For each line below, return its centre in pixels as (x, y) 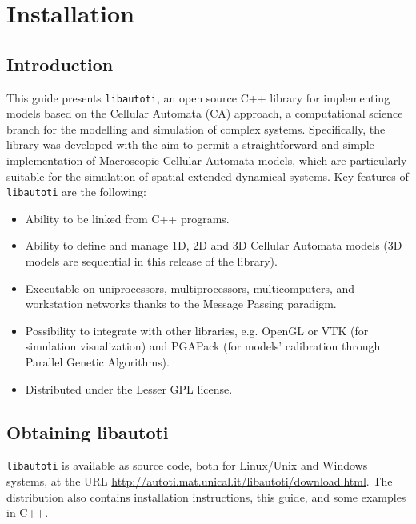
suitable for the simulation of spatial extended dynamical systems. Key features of (208, 176)
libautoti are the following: (76, 192)
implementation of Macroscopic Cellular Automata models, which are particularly (207, 160)
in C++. (28, 512)
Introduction (60, 64)
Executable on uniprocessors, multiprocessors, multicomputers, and (190, 288)
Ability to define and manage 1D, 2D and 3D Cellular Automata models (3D (214, 245)
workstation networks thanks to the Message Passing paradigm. (181, 304)
